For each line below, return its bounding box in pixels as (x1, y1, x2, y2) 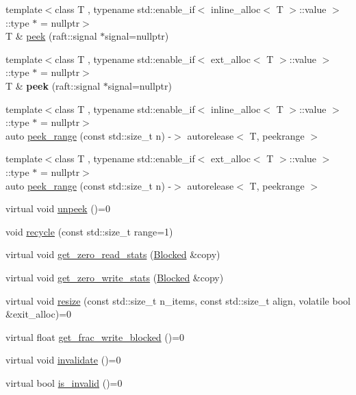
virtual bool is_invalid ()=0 (5, 375, 123, 390)
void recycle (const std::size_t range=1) (5, 224, 173, 238)
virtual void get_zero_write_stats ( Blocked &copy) (5, 270, 224, 284)
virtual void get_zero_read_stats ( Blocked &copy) (5, 247, 220, 262)
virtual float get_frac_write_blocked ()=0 (5, 329, 185, 344)
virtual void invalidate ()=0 (5, 353, 121, 367)
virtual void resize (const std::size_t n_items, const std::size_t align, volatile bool (5, 293, 351, 307)
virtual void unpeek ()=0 (5, 201, 110, 216)
